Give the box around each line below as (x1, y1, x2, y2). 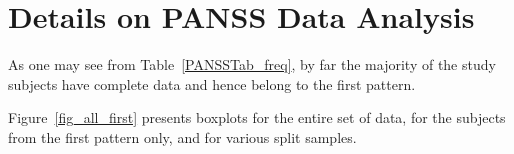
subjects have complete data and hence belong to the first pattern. (8, 73, 416, 94)
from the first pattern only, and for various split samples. (8, 126, 357, 147)
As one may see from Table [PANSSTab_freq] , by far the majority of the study (8, 54, 496, 75)
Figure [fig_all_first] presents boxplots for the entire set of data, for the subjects (8, 107, 506, 128)
